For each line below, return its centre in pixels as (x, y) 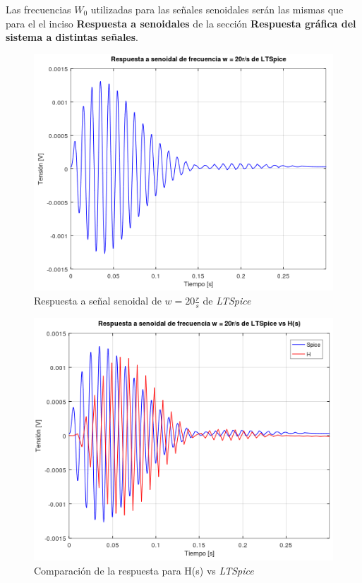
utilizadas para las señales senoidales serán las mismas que (217, 9)
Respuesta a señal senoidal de (98, 301)
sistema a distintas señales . (72, 37)
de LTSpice (227, 301)
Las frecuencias (38, 9)
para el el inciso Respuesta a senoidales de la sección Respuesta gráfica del (181, 23)
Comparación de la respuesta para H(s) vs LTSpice (144, 570)
